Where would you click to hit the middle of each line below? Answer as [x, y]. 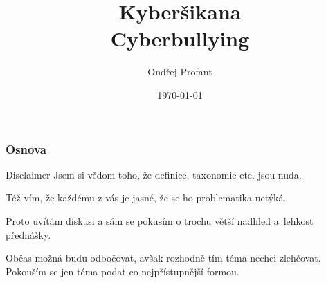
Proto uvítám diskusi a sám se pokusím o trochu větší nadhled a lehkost [160, 220]
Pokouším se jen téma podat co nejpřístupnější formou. [123, 271]
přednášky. [28, 234]
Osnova [26, 148]
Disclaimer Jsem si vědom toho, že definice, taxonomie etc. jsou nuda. [154, 174]
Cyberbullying [180, 38]
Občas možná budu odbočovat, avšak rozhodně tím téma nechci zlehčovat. [163, 258]
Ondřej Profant [180, 72]
